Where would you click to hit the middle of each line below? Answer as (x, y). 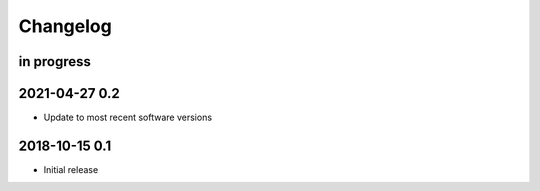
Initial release (71, 169)
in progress (55, 61)
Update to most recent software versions (128, 117)
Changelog (65, 26)
